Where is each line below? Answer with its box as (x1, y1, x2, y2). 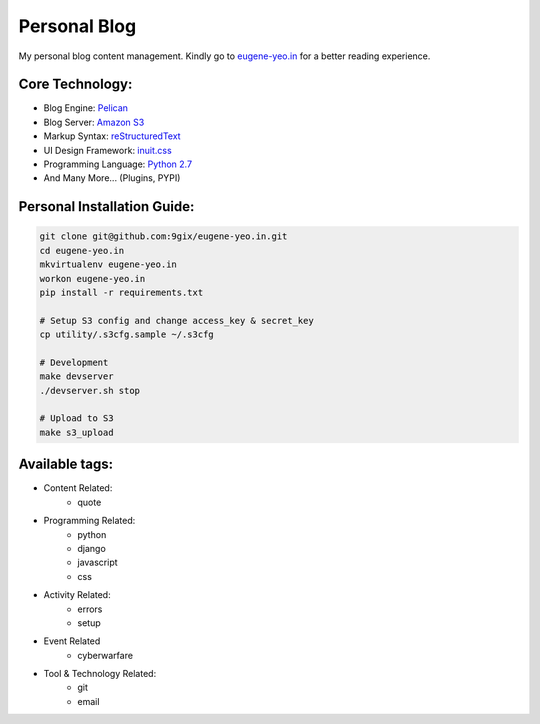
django (77, 542, 107, 554)
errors (77, 603, 103, 615)
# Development (39, 356, 109, 368)
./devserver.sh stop (39, 385, 140, 396)
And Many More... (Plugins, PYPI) (43, 172, 181, 184)
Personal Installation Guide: (18, 198, 195, 215)
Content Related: (43, 482, 113, 494)
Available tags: (18, 456, 114, 473)
